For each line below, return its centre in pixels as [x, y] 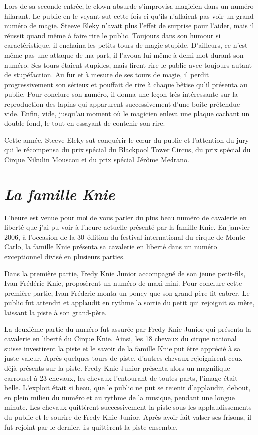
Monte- [236, 237]
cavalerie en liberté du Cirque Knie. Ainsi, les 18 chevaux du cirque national [121, 339]
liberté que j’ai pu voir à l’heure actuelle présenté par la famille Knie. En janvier [127, 227]
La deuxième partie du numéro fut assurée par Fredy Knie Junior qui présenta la [128, 329]
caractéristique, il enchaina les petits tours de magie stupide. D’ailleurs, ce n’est [126, 45]
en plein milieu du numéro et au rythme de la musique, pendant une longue [120, 397]
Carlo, [14, 247]
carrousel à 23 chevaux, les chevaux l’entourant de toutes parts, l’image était [121, 378]
